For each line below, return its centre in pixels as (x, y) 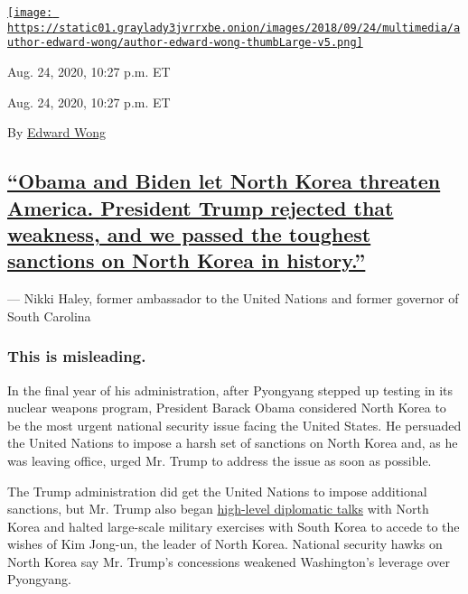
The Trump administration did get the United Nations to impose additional (217, 491)
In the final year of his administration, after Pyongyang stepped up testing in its (230, 390)
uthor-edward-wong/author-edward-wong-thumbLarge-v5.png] (185, 43)
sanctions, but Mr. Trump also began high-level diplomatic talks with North (218, 509)
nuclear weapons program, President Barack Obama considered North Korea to (227, 408)
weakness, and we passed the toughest (189, 233)
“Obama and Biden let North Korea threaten (224, 181)
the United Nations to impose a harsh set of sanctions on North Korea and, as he (233, 443)
